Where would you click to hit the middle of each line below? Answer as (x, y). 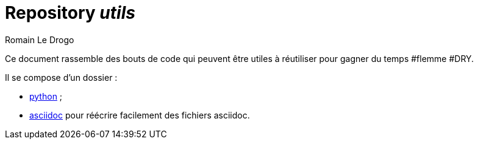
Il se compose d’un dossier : (61, 77)
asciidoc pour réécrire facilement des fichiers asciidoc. (140, 115)
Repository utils (70, 13)
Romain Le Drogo (40, 39)
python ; (46, 96)
